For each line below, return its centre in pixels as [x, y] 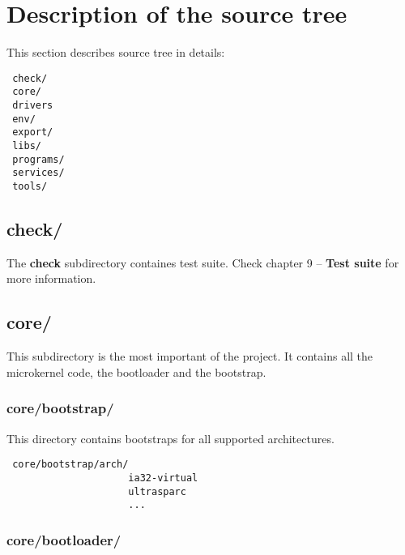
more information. [51, 278]
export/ [33, 132]
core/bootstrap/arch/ [70, 465]
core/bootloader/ [64, 539]
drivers [33, 106]
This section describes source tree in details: [116, 52]
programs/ [38, 159]
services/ [38, 173]
